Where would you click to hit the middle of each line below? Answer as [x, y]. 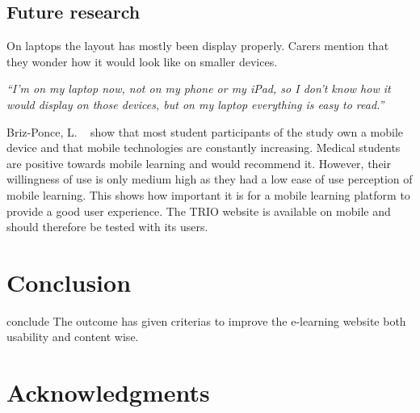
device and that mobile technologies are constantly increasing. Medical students [204, 147]
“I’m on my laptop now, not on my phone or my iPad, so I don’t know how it [199, 88]
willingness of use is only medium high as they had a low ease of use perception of [210, 179]
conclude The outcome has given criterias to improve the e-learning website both [206, 320]
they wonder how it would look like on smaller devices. [142, 61]
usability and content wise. [73, 337]
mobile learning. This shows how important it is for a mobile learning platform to [208, 194]
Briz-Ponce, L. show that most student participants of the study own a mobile [205, 131]
